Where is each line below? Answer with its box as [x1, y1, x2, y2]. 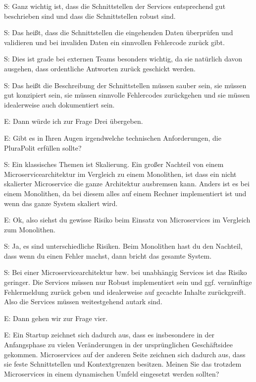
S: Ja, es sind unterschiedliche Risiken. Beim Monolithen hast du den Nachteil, [4, 241, 243, 251]
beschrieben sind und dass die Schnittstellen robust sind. [4, 10, 176, 21]
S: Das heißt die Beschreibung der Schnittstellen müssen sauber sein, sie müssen [4, 80, 247, 90]
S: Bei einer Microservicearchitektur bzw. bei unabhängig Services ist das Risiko [4, 267, 247, 277]
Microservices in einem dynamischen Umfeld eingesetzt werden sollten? [4, 368, 219, 379]
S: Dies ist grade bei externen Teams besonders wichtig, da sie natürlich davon [4, 54, 243, 64]
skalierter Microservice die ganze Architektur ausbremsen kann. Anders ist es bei [4, 178, 250, 189]
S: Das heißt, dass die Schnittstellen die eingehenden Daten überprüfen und [4, 27, 233, 38]
